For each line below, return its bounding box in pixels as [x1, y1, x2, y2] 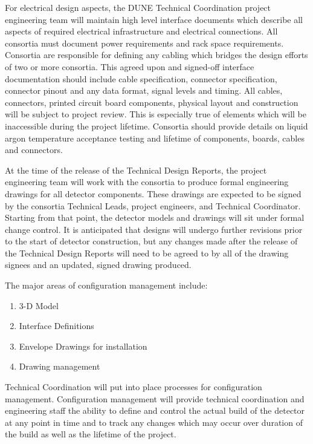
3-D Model [19, 299, 59, 312]
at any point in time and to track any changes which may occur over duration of [5, 416, 303, 428]
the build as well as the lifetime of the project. [5, 428, 176, 440]
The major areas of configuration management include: [5, 279, 208, 292]
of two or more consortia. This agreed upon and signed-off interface [5, 60, 254, 73]
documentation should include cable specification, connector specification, [5, 72, 277, 85]
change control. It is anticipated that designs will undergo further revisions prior [5, 223, 303, 235]
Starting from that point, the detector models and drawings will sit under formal [5, 211, 305, 224]
